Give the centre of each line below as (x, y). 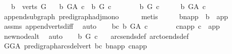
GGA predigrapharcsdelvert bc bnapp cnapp (75, 46)
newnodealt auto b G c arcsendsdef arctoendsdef (96, 36)
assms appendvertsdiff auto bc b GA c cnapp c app (112, 26)
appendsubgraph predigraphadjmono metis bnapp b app (116, 16)
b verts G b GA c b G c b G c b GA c (108, 6)
